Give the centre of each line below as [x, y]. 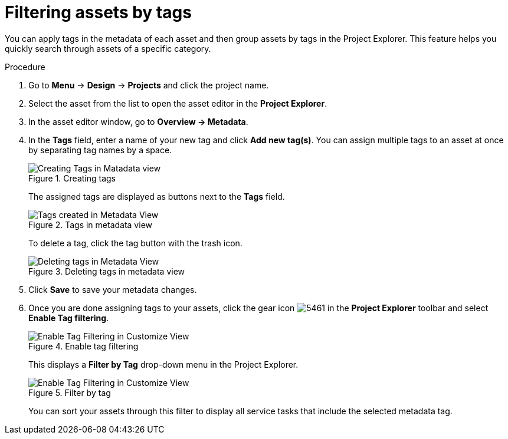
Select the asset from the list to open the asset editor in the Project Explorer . [178, 103]
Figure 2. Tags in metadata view [90, 225]
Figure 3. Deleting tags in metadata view [107, 271]
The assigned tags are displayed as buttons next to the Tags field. [157, 196]
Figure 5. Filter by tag [70, 392]
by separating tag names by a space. [100, 150]
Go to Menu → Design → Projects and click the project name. [149, 85]
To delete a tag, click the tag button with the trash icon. [135, 243]
